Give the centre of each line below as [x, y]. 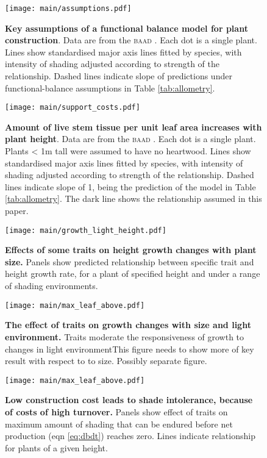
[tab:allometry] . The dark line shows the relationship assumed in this [133, 199]
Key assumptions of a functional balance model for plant [126, 28]
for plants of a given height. [56, 447]
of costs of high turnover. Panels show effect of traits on [116, 411]
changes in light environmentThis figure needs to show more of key [130, 349]
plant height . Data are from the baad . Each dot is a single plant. [130, 139]
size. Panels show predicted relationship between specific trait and [130, 261]
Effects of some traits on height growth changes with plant [131, 250]
